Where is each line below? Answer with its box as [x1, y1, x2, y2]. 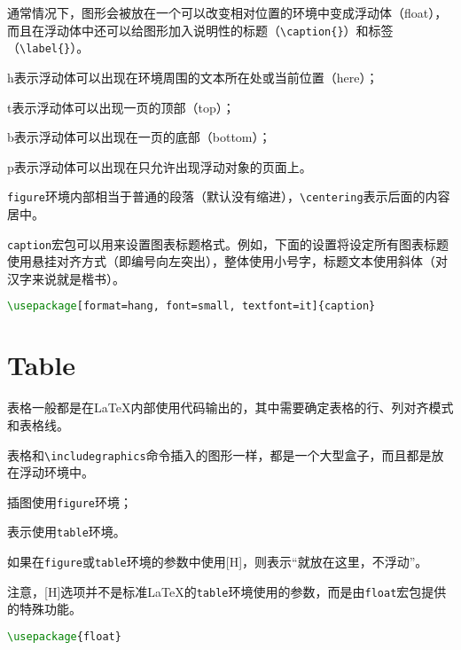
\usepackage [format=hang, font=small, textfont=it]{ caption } [7, 300, 376, 313]
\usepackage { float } [7, 630, 121, 644]
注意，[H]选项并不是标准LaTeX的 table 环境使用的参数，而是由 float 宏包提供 [7, 582, 447, 600]
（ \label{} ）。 [7, 38, 90, 57]
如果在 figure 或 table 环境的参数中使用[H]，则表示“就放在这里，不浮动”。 [7, 552, 428, 571]
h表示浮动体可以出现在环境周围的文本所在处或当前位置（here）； [7, 67, 379, 86]
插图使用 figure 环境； [7, 492, 132, 511]
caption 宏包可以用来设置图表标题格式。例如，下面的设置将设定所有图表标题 [7, 234, 449, 253]
